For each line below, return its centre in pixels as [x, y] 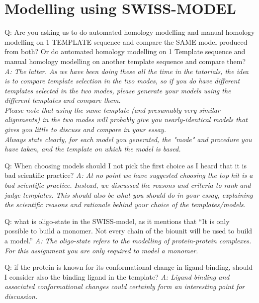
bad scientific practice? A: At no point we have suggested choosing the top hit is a [129, 175]
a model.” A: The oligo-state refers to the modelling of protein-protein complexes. [128, 240]
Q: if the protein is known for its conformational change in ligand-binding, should [129, 267]
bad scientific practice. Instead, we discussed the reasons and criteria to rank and [128, 185]
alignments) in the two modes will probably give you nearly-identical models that [126, 119]
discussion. [21, 296]
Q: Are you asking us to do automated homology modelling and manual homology [130, 32]
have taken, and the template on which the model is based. [93, 149]
